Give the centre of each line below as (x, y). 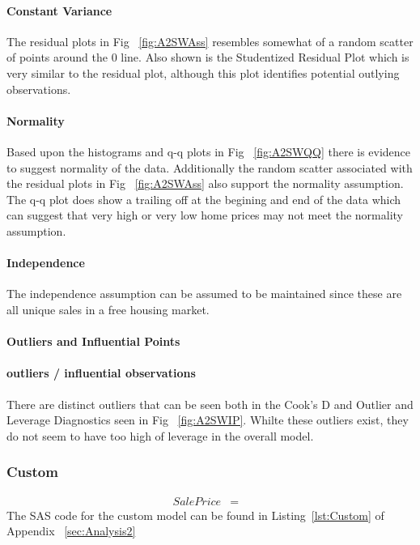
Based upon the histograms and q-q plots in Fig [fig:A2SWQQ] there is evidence (209, 151)
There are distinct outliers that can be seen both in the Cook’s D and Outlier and (210, 404)
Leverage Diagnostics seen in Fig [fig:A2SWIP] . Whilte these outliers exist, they (208, 420)
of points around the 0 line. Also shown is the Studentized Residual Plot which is (208, 57)
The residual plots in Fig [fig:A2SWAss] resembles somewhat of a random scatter (210, 41)
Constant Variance (59, 10)
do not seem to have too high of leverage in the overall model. (160, 435)
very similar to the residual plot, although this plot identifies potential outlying (203, 72)
